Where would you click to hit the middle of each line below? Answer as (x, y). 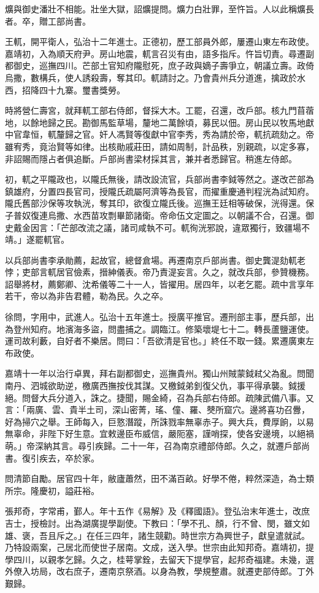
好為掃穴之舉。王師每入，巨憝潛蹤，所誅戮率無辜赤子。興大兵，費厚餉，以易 (159, 421)
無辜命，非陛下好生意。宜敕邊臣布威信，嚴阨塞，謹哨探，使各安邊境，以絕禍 (159, 434)
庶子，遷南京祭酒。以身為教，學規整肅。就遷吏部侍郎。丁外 (194, 571)
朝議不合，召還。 (271, 215)
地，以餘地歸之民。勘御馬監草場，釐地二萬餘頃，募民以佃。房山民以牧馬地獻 (159, 122)
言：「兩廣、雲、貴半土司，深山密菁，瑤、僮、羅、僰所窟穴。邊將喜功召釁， (157, 410)
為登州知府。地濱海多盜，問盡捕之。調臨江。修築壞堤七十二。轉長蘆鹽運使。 (159, 328)
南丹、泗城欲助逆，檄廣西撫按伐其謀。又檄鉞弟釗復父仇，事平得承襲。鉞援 (155, 386)
